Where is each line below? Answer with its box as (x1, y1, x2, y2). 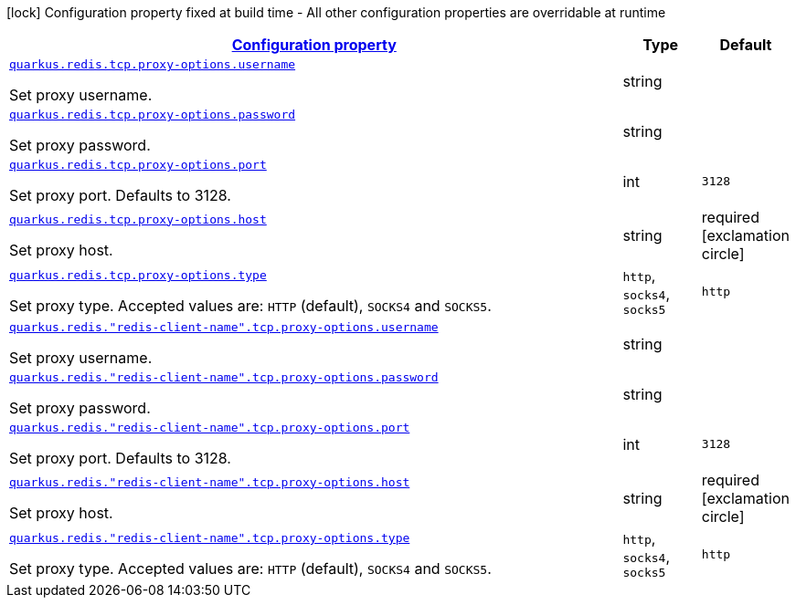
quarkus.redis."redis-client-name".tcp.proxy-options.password (9, 370, 439, 384)
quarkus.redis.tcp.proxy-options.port (9, 158, 267, 172)
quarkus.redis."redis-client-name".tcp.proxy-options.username (9, 320, 439, 334)
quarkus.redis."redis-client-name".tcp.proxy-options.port (9, 421, 410, 434)
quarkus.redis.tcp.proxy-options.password (9, 108, 296, 121)
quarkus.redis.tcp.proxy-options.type (9, 268, 267, 282)
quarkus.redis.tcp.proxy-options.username (9, 57, 296, 71)
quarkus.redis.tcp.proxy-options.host (9, 212, 267, 226)
